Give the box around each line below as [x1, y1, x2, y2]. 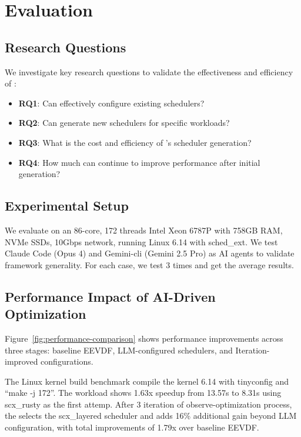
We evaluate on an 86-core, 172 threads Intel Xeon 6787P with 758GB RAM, [5, 223, 283, 236]
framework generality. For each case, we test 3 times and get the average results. [5, 258, 294, 271]
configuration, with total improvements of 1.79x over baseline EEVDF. [5, 421, 259, 433]
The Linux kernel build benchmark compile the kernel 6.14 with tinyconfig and [5, 375, 289, 387]
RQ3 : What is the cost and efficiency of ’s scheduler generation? [18, 136, 252, 148]
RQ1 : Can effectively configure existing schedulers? [18, 96, 205, 109]
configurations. [41, 355, 93, 368]
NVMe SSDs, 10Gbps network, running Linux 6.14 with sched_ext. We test [5, 235, 278, 248]
